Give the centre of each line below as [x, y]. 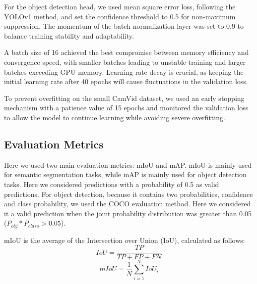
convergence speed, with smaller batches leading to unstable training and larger [125, 62]
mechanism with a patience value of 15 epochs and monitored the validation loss [126, 108]
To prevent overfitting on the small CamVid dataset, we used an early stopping [124, 98]
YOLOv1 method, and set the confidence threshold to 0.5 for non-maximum [120, 16]
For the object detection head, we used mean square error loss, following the [120, 6]
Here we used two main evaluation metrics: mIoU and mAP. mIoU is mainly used [128, 165]
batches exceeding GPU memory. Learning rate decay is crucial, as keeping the [124, 71]
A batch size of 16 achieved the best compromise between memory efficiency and [127, 52]
